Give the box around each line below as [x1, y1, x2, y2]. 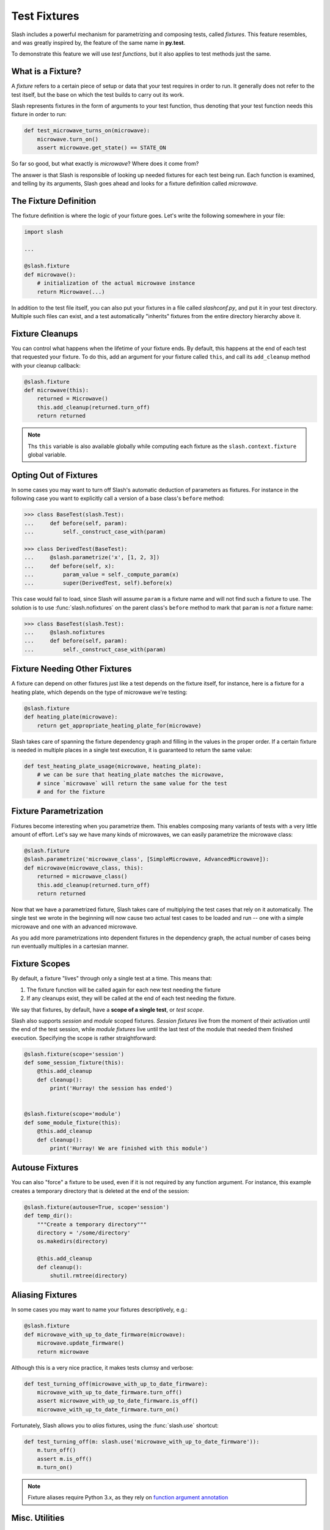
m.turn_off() [37, 1447, 76, 1453]
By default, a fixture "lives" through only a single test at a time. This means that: [11, 975, 212, 982]
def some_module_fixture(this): [24, 1119, 122, 1126]
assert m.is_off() [37, 1455, 92, 1462]
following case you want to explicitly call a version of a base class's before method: [11, 494, 225, 502]
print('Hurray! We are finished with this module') [50, 1144, 208, 1152]
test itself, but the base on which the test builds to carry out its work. [11, 91, 185, 98]
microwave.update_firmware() [37, 1340, 125, 1346]
